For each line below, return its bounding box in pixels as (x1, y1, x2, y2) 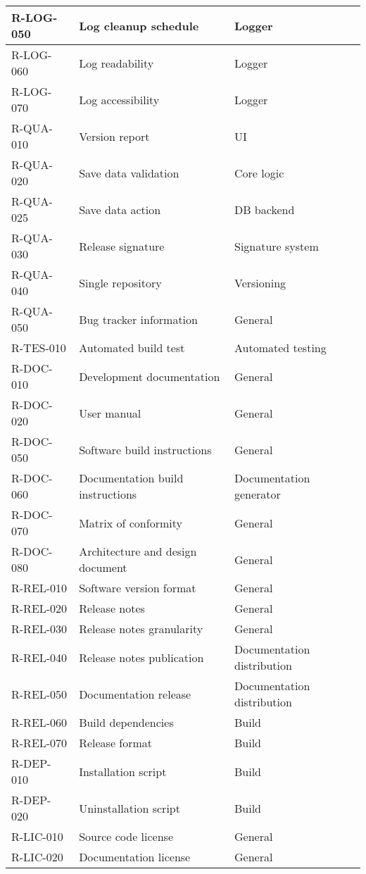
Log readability (79, 54, 154, 71)
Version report (79, 127, 150, 144)
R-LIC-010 (11, 828, 63, 844)
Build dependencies (79, 714, 174, 730)
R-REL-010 (11, 580, 68, 596)
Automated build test (79, 339, 185, 356)
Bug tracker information (79, 311, 198, 327)
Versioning (234, 274, 286, 291)
